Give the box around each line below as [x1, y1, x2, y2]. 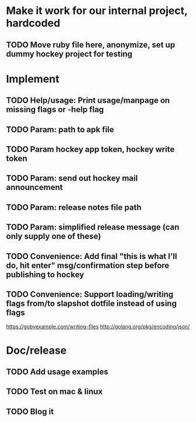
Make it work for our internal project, [6, 4, 188, 18]
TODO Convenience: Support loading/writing [6, 289, 174, 299]
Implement [6, 72, 60, 85]
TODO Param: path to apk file [6, 124, 114, 134]
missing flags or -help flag [6, 105, 104, 115]
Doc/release [6, 344, 67, 357]
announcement [6, 182, 63, 192]
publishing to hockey [6, 269, 84, 279]
